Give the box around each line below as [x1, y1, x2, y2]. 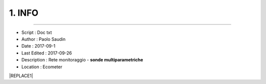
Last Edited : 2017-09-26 [21, 50, 72, 56]
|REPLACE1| [9, 73, 33, 79]
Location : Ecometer [21, 64, 63, 70]
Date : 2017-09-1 [21, 43, 56, 49]
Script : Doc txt [21, 29, 52, 35]
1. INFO [9, 7, 39, 18]
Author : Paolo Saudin [21, 36, 66, 42]
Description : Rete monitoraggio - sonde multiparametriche [21, 57, 143, 63]
